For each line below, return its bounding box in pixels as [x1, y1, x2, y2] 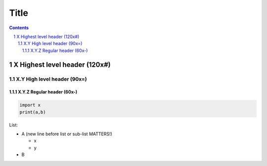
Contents [9, 25, 29, 31]
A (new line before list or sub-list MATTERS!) [21, 131, 112, 137]
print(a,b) [19, 109, 46, 115]
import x [19, 102, 41, 108]
